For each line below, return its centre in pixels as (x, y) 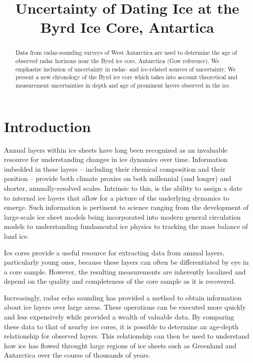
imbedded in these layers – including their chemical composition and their (115, 169)
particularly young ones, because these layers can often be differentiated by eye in (126, 262)
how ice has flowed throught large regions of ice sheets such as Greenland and (120, 345)
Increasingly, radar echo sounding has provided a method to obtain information (123, 297)
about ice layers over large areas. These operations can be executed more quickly (125, 307)
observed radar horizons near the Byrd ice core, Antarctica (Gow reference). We (117, 61)
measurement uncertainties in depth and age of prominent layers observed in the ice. (123, 85)
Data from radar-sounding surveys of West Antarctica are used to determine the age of (126, 53)
